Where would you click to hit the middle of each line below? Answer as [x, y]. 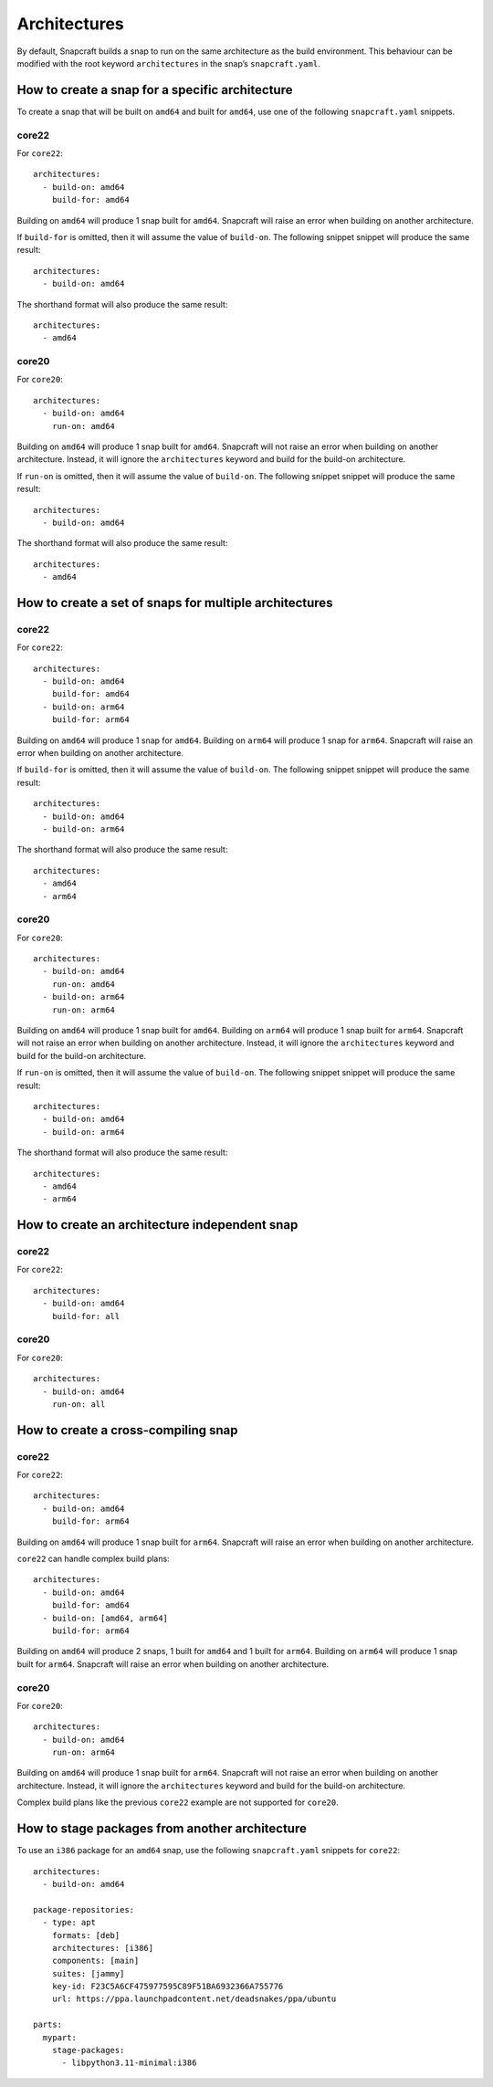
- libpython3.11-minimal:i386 [129, 2063]
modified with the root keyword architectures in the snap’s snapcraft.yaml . [168, 63]
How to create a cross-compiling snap [127, 1430]
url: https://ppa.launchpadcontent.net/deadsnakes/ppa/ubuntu [194, 1999]
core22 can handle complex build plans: [93, 1559]
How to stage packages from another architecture [162, 1829]
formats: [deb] [86, 1935]
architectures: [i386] [103, 1948]
